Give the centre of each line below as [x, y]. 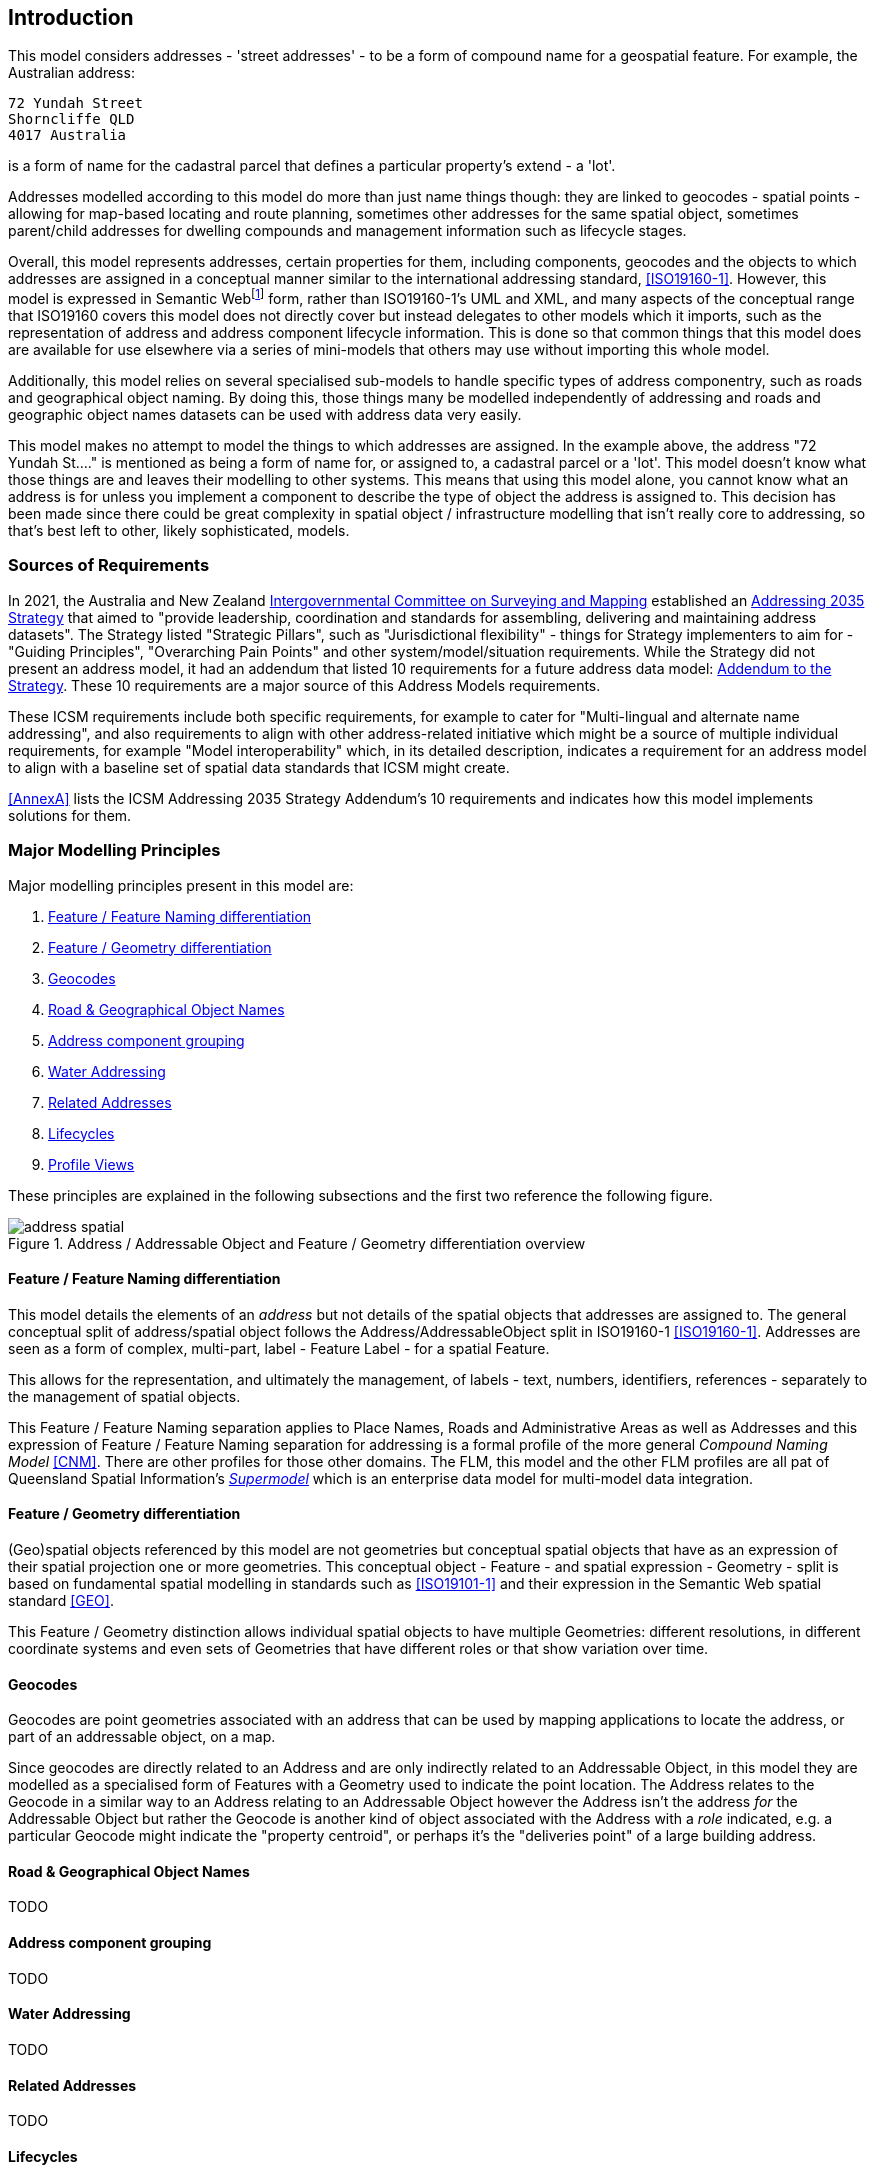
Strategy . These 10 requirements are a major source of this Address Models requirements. [304, 685]
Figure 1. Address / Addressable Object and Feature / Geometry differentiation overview [297, 1243]
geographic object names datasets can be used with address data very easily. [265, 415]
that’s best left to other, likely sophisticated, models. [179, 531]
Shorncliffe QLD [71, 119]
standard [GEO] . [61, 1601]
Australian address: [71, 73]
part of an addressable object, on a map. [142, 1737]
